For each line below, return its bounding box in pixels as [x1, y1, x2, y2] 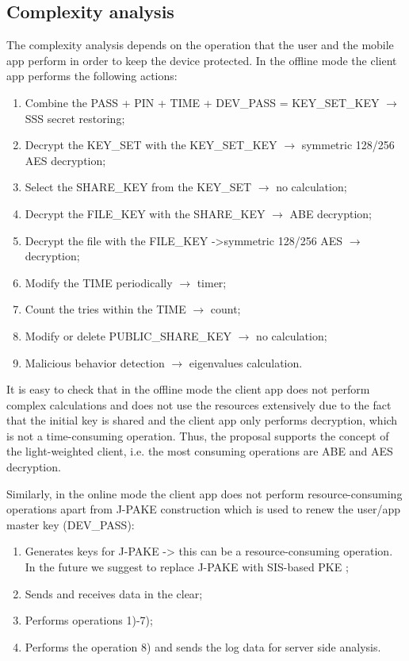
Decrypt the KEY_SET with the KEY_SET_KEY [25, 136, 277, 153]
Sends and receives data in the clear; [25, 585, 203, 601]
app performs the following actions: [6, 67, 178, 84]
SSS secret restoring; [25, 110, 125, 126]
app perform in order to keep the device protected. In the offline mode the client [6, 52, 397, 68]
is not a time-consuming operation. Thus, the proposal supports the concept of [6, 427, 389, 444]
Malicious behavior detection [25, 354, 165, 371]
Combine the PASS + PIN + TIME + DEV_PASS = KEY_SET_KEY [25, 94, 380, 110]
